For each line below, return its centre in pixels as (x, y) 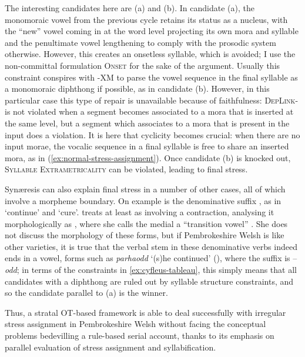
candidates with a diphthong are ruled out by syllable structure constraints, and (149, 281)
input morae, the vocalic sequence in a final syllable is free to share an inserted (147, 146)
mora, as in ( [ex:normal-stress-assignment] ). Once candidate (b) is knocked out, (148, 157)
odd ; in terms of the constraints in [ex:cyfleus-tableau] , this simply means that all (151, 270)
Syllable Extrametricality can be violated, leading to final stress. (126, 169)
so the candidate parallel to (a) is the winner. (86, 293)
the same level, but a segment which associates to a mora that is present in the (147, 123)
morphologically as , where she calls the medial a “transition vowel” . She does (146, 223)
